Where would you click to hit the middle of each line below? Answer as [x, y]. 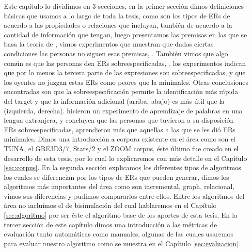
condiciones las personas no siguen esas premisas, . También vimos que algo [116, 53]
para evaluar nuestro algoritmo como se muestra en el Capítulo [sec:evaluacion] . [122, 243]
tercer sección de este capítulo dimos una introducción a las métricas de [110, 224]
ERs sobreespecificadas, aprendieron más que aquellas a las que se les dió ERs [120, 129]
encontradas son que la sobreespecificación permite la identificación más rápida [121, 91]
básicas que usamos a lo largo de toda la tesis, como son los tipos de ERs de [117, 15]
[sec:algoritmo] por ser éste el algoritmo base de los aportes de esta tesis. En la [121, 215]
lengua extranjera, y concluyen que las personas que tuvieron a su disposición [119, 120]
